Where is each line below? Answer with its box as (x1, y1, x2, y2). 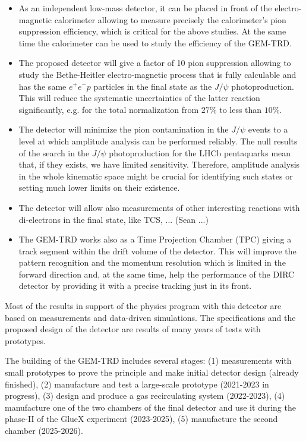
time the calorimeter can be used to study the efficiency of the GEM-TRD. (18, 36, 292, 49)
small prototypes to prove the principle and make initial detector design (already (5, 366, 299, 379)
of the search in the (18, 146, 90, 159)
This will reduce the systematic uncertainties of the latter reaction (18, 92, 260, 104)
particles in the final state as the (93, 80, 212, 92)
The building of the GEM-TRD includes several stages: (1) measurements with (5, 354, 292, 367)
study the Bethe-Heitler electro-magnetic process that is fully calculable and (18, 68, 296, 80)
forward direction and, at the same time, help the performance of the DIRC (18, 267, 295, 280)
